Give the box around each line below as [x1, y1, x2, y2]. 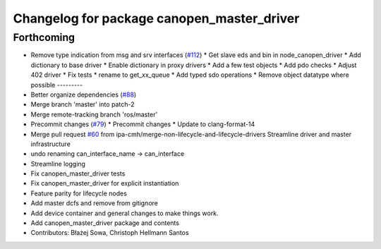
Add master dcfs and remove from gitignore [30, 199, 158, 207]
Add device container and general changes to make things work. [30, 209, 219, 217]
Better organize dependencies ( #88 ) [30, 90, 137, 99]
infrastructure [30, 140, 71, 148]
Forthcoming [13, 31, 75, 44]
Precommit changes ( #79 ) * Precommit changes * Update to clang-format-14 [30, 120, 255, 128]
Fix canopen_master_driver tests [30, 169, 126, 178]
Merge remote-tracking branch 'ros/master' [30, 110, 158, 119]
